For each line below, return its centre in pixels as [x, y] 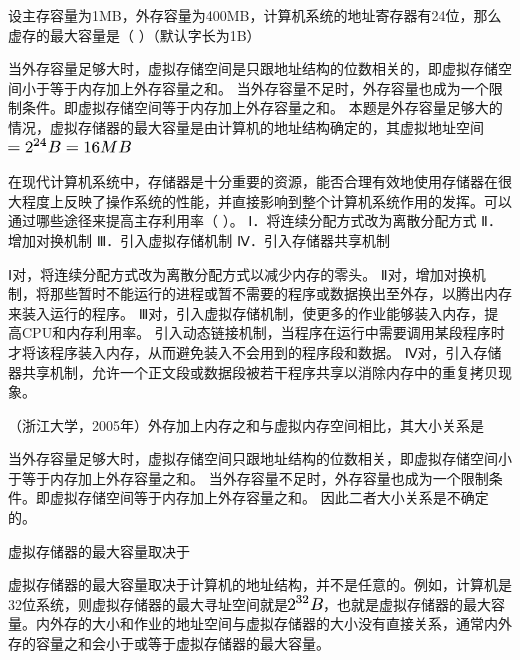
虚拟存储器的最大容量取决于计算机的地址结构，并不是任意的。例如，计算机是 [260, 584]
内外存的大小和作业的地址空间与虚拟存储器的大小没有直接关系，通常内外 [273, 623]
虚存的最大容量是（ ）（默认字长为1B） [134, 34]
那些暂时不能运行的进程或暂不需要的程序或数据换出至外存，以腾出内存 [280, 293]
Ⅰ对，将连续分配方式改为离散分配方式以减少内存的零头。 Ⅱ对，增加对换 [240, 273]
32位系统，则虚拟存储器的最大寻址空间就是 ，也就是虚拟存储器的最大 [249, 603]
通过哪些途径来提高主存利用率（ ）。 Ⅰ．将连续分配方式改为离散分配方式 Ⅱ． [255, 220]
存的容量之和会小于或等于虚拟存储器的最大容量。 [169, 643]
